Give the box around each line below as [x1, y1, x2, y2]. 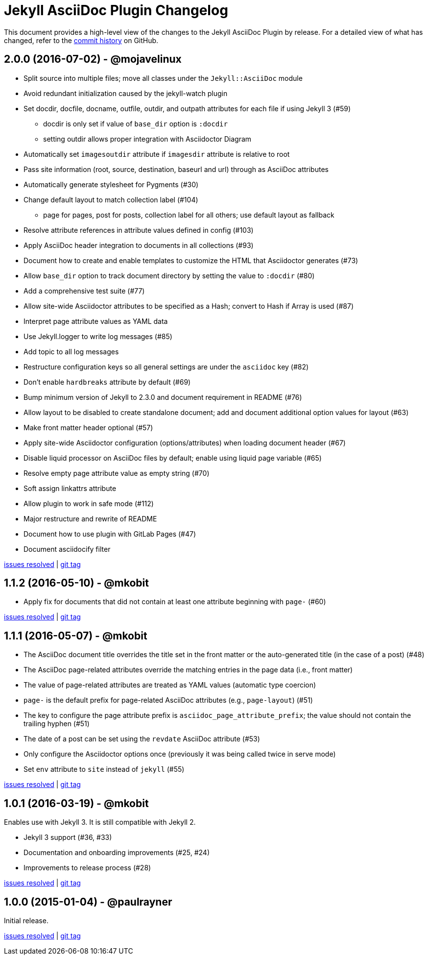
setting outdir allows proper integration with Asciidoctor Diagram [43, 134, 252, 143]
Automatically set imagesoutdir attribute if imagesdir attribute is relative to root [24, 149, 290, 158]
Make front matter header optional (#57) [24, 423, 153, 432]
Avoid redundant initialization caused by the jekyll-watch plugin [24, 89, 228, 98]
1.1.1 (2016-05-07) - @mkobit [4, 629, 147, 642]
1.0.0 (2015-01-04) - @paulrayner [4, 895, 172, 908]
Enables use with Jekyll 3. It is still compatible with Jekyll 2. [4, 818, 196, 827]
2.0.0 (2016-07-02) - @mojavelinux [4, 53, 182, 66]
